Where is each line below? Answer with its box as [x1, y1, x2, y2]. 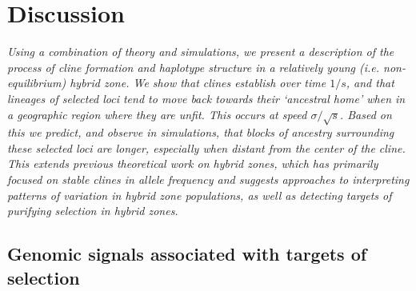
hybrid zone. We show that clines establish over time [70, 74, 326, 91]
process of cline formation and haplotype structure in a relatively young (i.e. [7, 58, 380, 75]
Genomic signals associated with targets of [7, 241, 367, 266]
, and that [346, 74, 394, 91]
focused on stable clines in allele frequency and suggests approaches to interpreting [7, 171, 410, 188]
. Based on [339, 106, 392, 122]
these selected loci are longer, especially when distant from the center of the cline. [7, 139, 406, 156]
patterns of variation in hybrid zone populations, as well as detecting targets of [7, 186, 392, 203]
